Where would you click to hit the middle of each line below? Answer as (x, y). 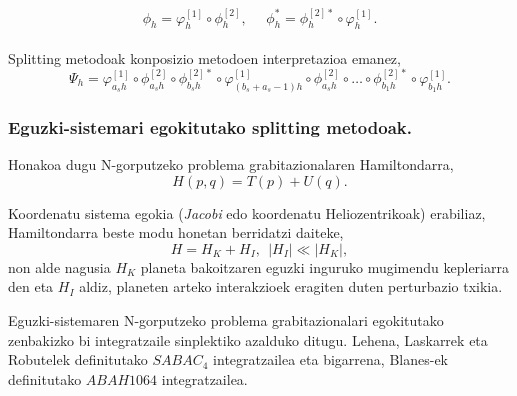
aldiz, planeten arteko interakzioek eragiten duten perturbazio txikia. (291, 286)
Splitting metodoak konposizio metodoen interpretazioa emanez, (204, 57)
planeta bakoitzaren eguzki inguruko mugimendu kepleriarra (324, 266)
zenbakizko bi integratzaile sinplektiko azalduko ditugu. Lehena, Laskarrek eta (248, 339)
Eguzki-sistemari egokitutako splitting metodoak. (210, 126)
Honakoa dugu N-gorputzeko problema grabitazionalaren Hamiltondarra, (231, 164)
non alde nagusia (59, 266)
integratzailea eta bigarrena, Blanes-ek (330, 359)
